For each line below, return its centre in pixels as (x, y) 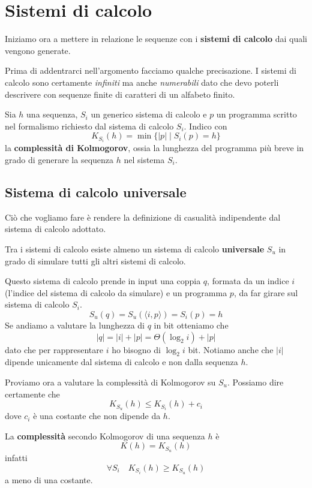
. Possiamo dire (256, 382)
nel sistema (144, 159)
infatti (16, 458)
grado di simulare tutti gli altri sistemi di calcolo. (95, 260)
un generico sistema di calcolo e (149, 114)
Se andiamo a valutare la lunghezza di (75, 325)
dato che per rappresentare (54, 349)
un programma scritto (256, 114)
